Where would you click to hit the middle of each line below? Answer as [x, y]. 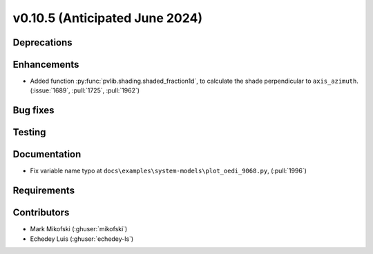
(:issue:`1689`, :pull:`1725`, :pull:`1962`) [85, 90]
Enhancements [46, 65]
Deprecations [42, 42]
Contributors [41, 213]
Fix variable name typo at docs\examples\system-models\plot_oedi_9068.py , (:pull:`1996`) [169, 171]
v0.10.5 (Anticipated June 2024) [108, 18]
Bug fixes [34, 110]
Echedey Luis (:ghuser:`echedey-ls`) [82, 239]
